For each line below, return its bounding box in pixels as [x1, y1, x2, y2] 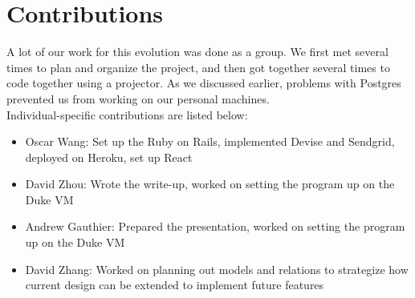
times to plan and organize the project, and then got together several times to [6, 58, 390, 75]
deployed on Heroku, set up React [25, 148, 193, 165]
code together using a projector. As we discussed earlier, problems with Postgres [6, 74, 401, 91]
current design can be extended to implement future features [25, 276, 324, 293]
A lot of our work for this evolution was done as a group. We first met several [6, 43, 389, 60]
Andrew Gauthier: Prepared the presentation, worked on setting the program [25, 218, 405, 235]
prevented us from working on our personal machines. [6, 90, 270, 107]
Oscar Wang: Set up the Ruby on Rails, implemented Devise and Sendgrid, [25, 133, 395, 150]
